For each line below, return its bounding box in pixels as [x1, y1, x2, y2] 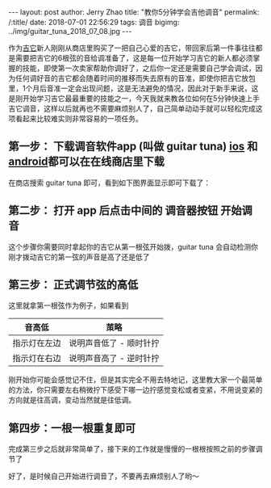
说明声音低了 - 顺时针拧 [69, 338, 160, 349]
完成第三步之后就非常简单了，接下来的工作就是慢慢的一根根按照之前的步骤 [8, 444, 256, 454]
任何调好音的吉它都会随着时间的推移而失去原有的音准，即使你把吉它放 [15, 74, 248, 82]
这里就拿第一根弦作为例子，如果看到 [8, 301, 129, 310]
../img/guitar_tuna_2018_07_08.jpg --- [8, 27, 132, 36]
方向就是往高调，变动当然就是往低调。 [8, 395, 135, 405]
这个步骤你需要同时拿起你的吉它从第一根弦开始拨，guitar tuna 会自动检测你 [8, 242, 258, 251]
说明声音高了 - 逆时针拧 [69, 353, 160, 364]
